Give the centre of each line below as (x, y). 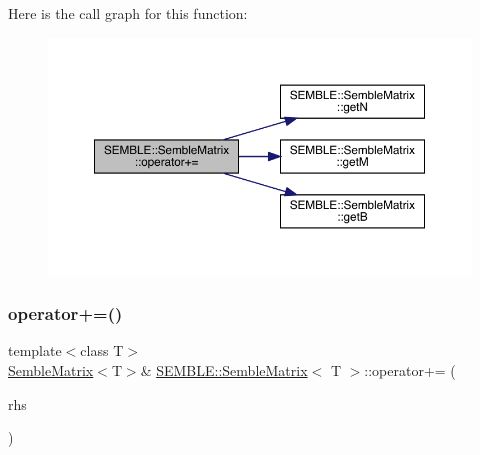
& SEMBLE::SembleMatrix (224, 369)
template (35, 350)
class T (102, 350)
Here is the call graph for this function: (128, 13)
